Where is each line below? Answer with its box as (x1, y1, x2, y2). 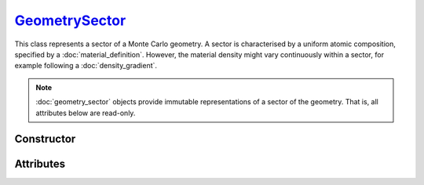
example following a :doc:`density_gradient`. (14, 61, 157, 71)
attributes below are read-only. (35, 108, 136, 118)
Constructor (14, 132, 76, 146)
